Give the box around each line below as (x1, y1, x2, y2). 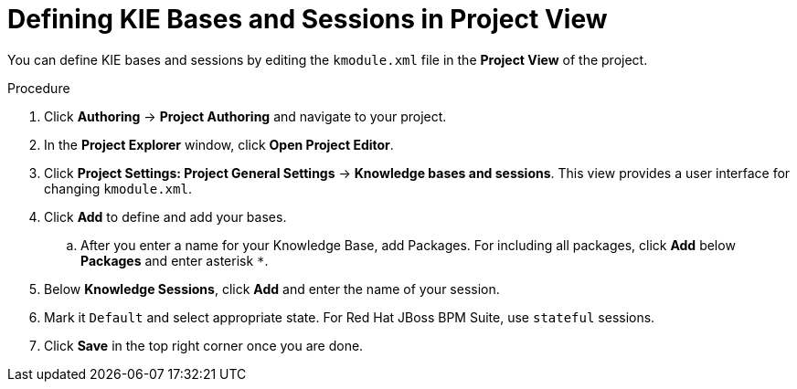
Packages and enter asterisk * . (80, 252, 269, 268)
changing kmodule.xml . (44, 180, 192, 196)
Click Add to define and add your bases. (44, 208, 287, 225)
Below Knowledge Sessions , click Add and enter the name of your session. (44, 280, 500, 297)
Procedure (7, 79, 70, 96)
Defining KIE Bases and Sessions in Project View (7, 4, 608, 35)
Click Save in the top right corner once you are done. (44, 337, 364, 353)
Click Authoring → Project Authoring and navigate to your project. (44, 108, 447, 124)
